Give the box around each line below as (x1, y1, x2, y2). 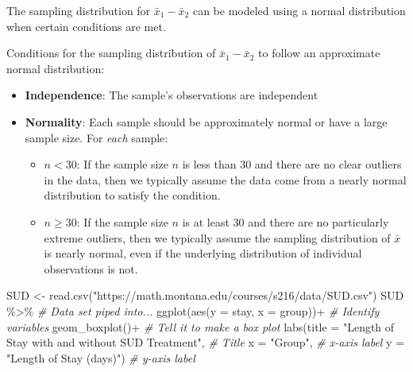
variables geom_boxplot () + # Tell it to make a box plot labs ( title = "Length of (6, 318, 395, 335)
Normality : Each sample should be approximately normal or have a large (25, 113, 388, 130)
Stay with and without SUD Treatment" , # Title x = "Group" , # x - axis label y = (6, 334, 405, 351)
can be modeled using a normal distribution (192, 2, 406, 18)
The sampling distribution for (6, 2, 151, 18)
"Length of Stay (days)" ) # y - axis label (6, 349, 195, 366)
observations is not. (44, 260, 138, 277)
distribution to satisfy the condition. (44, 187, 221, 203)
